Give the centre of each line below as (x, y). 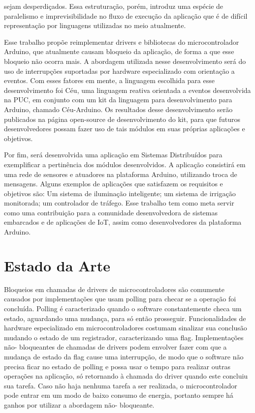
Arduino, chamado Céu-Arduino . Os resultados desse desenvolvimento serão (118, 109)
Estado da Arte (57, 265)
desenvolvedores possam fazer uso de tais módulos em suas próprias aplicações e (125, 129)
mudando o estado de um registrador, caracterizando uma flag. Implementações (124, 337)
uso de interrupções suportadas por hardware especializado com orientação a (119, 71)
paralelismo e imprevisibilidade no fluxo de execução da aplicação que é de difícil (126, 15)
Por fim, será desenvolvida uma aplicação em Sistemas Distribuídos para (113, 155)
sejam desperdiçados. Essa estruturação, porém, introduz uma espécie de (114, 6)
